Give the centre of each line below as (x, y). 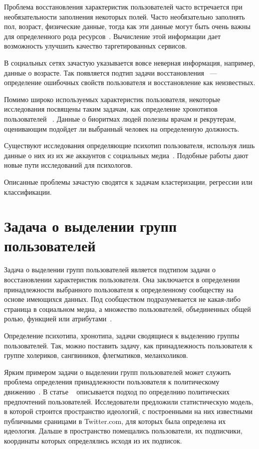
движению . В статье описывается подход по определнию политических (117, 391)
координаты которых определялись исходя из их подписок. (93, 440)
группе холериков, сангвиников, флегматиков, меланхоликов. (96, 355)
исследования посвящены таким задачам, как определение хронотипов (111, 109)
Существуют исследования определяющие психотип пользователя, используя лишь (129, 145)
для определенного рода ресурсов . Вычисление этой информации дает (113, 36)
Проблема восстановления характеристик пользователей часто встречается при (123, 7)
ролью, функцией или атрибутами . (58, 319)
